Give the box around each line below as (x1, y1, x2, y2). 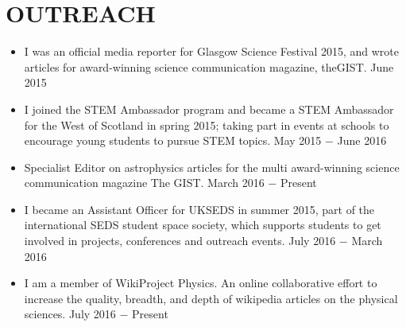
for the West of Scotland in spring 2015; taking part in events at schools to (24, 116, 389, 133)
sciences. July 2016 (24, 306, 116, 322)
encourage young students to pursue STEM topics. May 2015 (24, 132, 322, 149)
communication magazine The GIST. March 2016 (24, 174, 265, 191)
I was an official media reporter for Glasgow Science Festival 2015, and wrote (24, 43, 400, 60)
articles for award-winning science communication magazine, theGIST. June (24, 58, 394, 75)
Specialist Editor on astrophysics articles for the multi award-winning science (24, 158, 400, 175)
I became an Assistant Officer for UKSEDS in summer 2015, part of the (24, 200, 375, 217)
